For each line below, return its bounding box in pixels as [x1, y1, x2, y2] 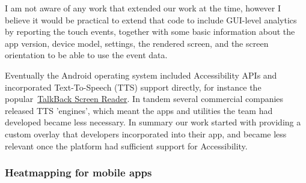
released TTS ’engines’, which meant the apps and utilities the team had [5, 104, 273, 116]
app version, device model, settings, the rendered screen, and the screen [5, 37, 269, 49]
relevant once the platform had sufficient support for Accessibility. [5, 139, 248, 152]
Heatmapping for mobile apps [5, 165, 152, 180]
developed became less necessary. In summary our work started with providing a [5, 116, 301, 128]
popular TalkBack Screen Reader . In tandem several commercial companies [5, 92, 284, 105]
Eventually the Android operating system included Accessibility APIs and [5, 68, 277, 81]
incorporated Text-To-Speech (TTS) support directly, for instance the [5, 80, 262, 93]
